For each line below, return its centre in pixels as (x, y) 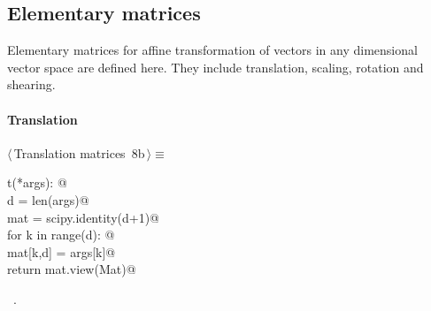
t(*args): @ (37, 182)
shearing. (31, 84)
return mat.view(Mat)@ (72, 269)
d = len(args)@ (48, 199)
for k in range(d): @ (61, 235)
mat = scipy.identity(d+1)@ (83, 217)
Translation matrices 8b (79, 152)
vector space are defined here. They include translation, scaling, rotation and (215, 67)
